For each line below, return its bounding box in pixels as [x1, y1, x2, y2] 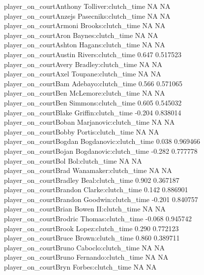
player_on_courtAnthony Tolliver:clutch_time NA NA [4, 1, 171, 11]
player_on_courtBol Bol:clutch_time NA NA [4, 155, 142, 166]
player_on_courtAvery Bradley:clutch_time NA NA [4, 59, 162, 69]
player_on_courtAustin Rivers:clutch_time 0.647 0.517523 [4, 49, 181, 59]
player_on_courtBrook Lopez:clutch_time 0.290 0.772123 [4, 223, 179, 233]
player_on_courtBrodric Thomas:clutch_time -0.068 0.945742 [4, 213, 192, 224]
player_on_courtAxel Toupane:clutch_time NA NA [4, 69, 161, 79]
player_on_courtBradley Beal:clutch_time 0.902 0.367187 [4, 174, 179, 185]
